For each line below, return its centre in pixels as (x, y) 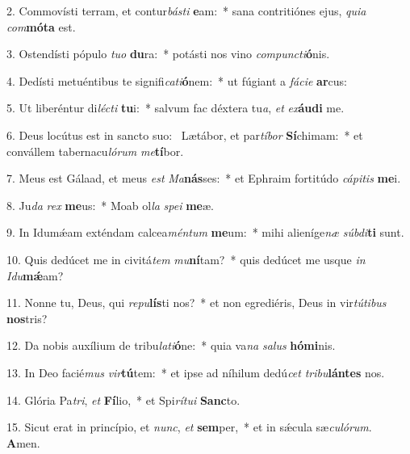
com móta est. (41, 26)
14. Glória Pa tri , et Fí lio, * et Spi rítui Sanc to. (123, 399)
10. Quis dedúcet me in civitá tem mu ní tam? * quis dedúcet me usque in (186, 259)
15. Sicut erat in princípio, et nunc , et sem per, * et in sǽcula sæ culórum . (189, 427)
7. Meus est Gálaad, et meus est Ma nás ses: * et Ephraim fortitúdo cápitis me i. (204, 178)
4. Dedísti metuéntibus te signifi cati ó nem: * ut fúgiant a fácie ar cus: (177, 80)
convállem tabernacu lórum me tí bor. (95, 151)
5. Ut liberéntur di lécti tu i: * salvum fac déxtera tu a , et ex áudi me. (176, 108)
